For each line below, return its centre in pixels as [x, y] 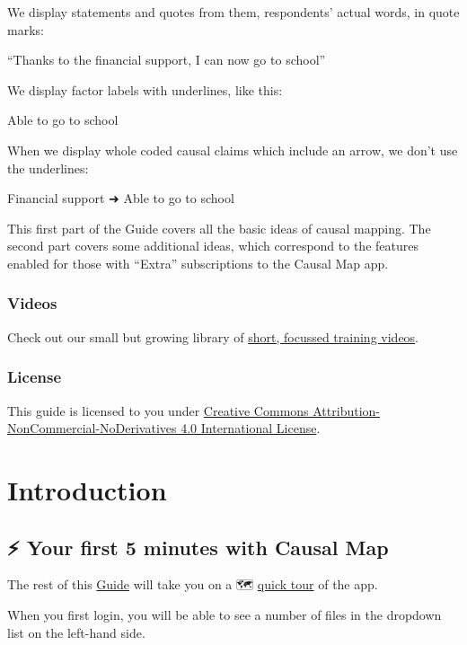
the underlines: [48, 168]
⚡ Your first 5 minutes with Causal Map [198, 547]
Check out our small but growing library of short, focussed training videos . [213, 336]
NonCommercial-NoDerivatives [92, 428]
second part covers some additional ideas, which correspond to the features [213, 246]
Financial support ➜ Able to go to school [121, 198]
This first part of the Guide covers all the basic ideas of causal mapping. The [219, 228]
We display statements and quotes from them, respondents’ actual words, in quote [233, 12]
